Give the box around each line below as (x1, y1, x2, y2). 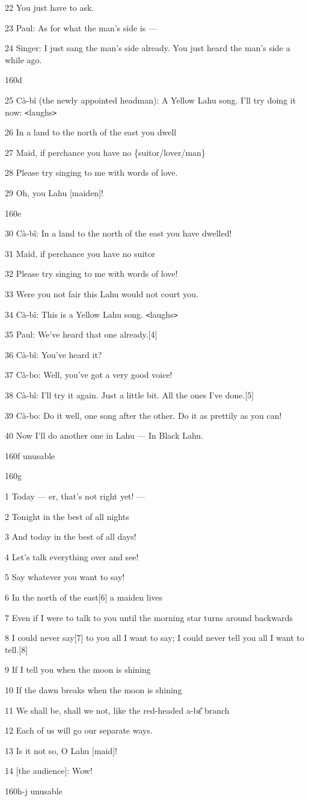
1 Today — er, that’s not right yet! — (5, 489, 145, 502)
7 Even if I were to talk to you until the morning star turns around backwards (5, 611, 293, 623)
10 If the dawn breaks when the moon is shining (5, 683, 182, 696)
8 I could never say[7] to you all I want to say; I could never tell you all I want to (5, 631, 304, 644)
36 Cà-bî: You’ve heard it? (5, 348, 102, 360)
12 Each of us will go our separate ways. (5, 724, 153, 737)
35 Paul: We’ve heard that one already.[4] (5, 328, 158, 341)
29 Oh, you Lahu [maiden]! (5, 187, 103, 199)
